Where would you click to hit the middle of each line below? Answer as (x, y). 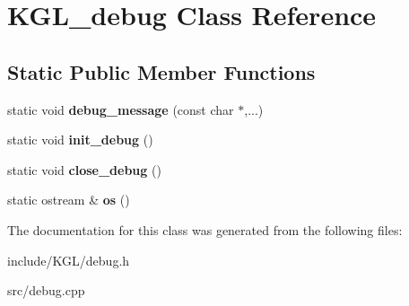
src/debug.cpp (46, 290)
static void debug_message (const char (121, 109)
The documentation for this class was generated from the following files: (205, 229)
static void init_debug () (80, 140)
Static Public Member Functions (161, 71)
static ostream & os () (69, 200)
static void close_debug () (84, 169)
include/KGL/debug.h (69, 260)
